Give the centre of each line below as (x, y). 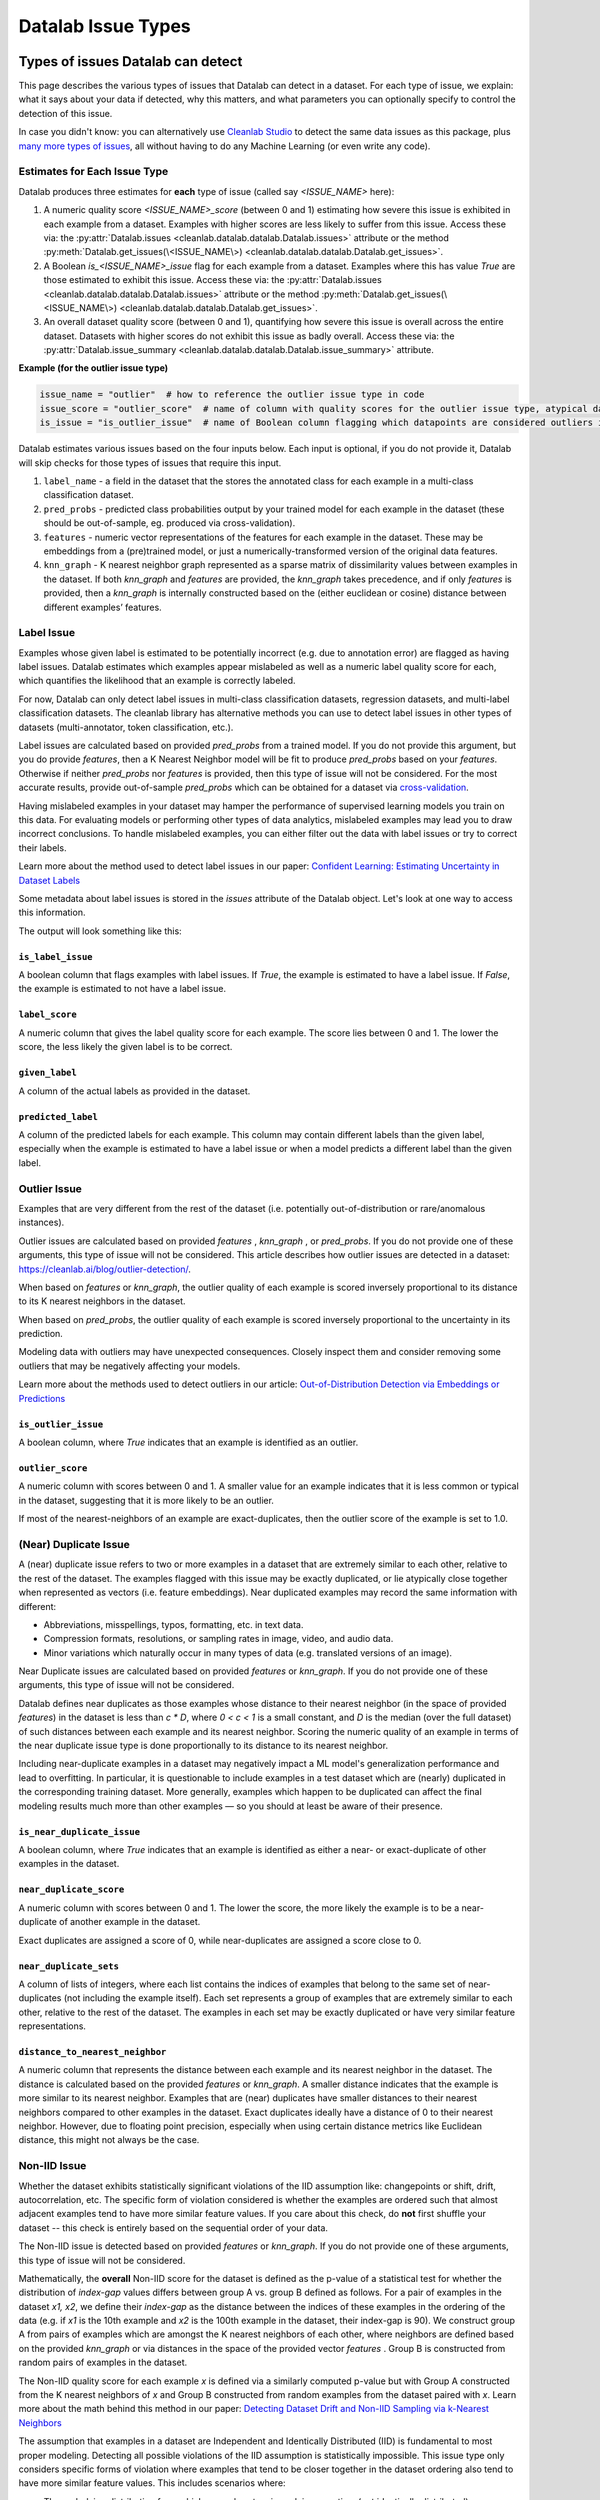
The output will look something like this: (100, 931)
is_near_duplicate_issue (79, 1831)
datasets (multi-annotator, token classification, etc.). (126, 727)
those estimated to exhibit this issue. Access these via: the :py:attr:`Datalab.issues (212, 280)
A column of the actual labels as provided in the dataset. (134, 1091)
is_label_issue (56, 956)
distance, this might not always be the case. (109, 2140)
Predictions (42, 1398)
